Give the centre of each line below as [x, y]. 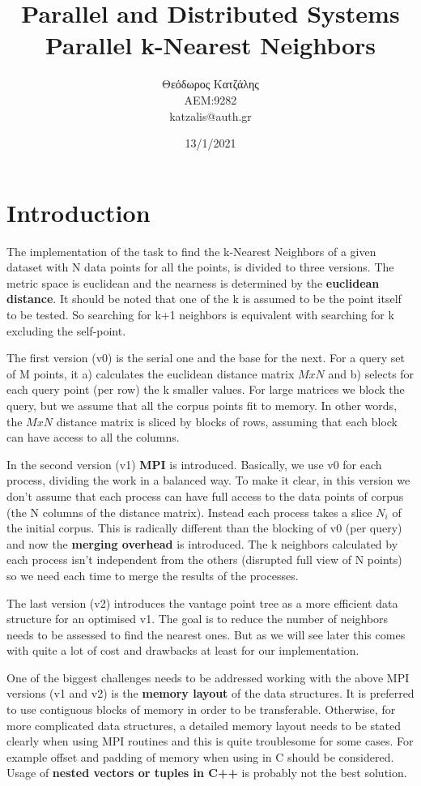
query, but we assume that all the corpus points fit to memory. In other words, [202, 405]
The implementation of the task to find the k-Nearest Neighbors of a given [191, 251]
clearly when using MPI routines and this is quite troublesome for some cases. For [210, 741]
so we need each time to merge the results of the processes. [153, 575]
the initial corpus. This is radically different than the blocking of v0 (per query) [204, 528]
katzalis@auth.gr [210, 115]
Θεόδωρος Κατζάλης [210, 84]
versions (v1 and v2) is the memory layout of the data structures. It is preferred [210, 693]
